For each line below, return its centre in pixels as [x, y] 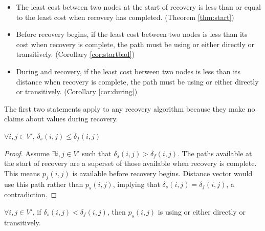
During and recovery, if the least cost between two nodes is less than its [128, 71]
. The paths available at [215, 153]
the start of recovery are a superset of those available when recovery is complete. [130, 163]
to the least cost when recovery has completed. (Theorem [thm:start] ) [125, 17]
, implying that [136, 184]
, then [116, 211]
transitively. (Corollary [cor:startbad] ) [75, 54]
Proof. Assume [27, 153]
